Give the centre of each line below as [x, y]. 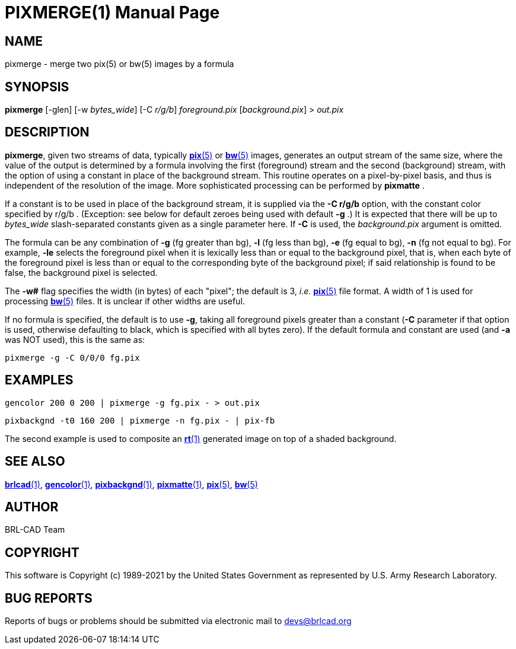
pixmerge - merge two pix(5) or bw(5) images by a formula [120, 64]
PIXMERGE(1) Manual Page [112, 12]
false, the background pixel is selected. [81, 272]
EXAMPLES [39, 380]
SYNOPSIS [37, 87]
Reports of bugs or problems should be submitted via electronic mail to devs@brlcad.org [178, 621]
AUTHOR [32, 507]
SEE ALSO [35, 462]
